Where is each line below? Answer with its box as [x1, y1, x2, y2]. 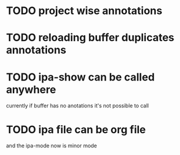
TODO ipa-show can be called [6, 70, 155, 83]
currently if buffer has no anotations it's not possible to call [6, 102, 149, 109]
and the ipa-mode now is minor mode [6, 142, 97, 149]
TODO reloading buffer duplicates [6, 31, 175, 45]
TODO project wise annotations [6, 4, 163, 18]
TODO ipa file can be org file [6, 123, 146, 136]
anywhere [6, 83, 56, 96]
